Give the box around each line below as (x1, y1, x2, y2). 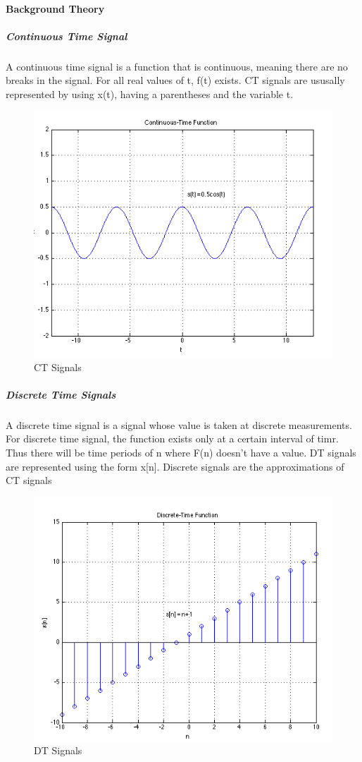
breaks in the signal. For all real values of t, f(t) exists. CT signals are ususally (6, 73, 345, 87)
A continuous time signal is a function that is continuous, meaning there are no (6, 59, 348, 73)
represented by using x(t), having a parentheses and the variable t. (6, 86, 294, 101)
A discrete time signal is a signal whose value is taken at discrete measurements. (6, 417, 352, 432)
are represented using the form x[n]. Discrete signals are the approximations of (6, 459, 344, 473)
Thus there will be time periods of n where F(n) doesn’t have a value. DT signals (6, 445, 356, 460)
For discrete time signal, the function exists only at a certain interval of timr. (6, 431, 339, 446)
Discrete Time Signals (6, 387, 116, 401)
